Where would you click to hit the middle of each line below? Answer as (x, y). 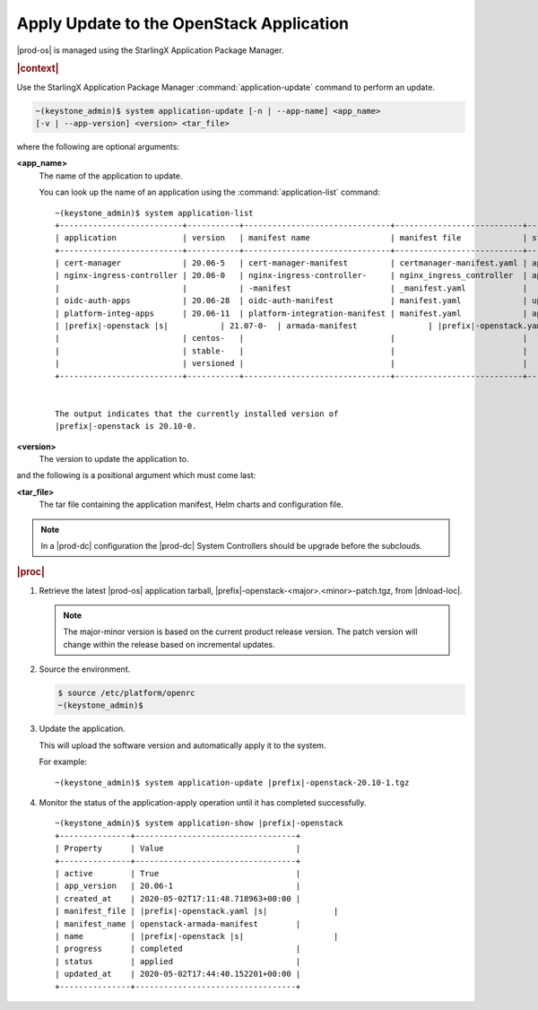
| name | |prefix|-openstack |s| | (197, 936)
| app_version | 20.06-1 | (178, 886)
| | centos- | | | (291, 338)
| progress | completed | (178, 949)
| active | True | (178, 873)
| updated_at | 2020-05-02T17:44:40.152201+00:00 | (178, 974)
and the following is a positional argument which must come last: (136, 475)
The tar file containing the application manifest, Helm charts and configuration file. (191, 505)
